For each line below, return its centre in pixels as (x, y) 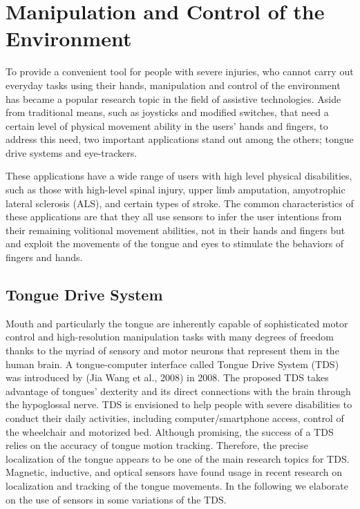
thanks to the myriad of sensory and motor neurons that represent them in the (172, 350)
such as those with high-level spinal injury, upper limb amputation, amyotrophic (176, 190)
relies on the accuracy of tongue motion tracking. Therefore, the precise (157, 445)
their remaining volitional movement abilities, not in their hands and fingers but (176, 230)
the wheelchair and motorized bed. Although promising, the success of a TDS (170, 431)
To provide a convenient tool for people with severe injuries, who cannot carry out (180, 71)
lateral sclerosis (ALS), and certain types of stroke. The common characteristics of (180, 203)
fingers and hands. (44, 257)
